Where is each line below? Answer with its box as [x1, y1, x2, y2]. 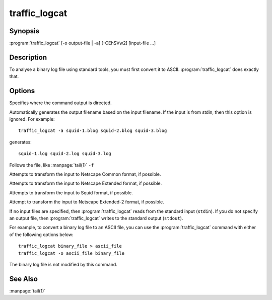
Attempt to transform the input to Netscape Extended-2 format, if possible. [9, 199, 164, 205]
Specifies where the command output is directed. [9, 100, 112, 106]
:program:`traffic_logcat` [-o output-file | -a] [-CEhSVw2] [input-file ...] [9, 40, 156, 46]
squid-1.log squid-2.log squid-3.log [18, 151, 112, 157]
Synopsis [9, 27, 40, 35]
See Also [9, 274, 38, 283]
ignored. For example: [9, 116, 55, 122]
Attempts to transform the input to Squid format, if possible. [9, 189, 133, 196]
